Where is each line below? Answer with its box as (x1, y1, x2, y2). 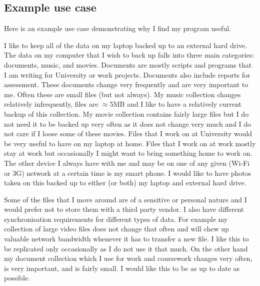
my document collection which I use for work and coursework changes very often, (4, 253, 252, 263)
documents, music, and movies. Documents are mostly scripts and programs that (4, 59, 252, 70)
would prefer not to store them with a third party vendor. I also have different (4, 204, 244, 214)
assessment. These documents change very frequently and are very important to (4, 79, 248, 90)
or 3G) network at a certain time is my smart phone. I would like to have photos (4, 167, 251, 178)
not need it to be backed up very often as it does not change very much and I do (4, 118, 251, 129)
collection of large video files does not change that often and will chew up (4, 223, 229, 234)
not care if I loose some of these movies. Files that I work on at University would (4, 128, 252, 139)
